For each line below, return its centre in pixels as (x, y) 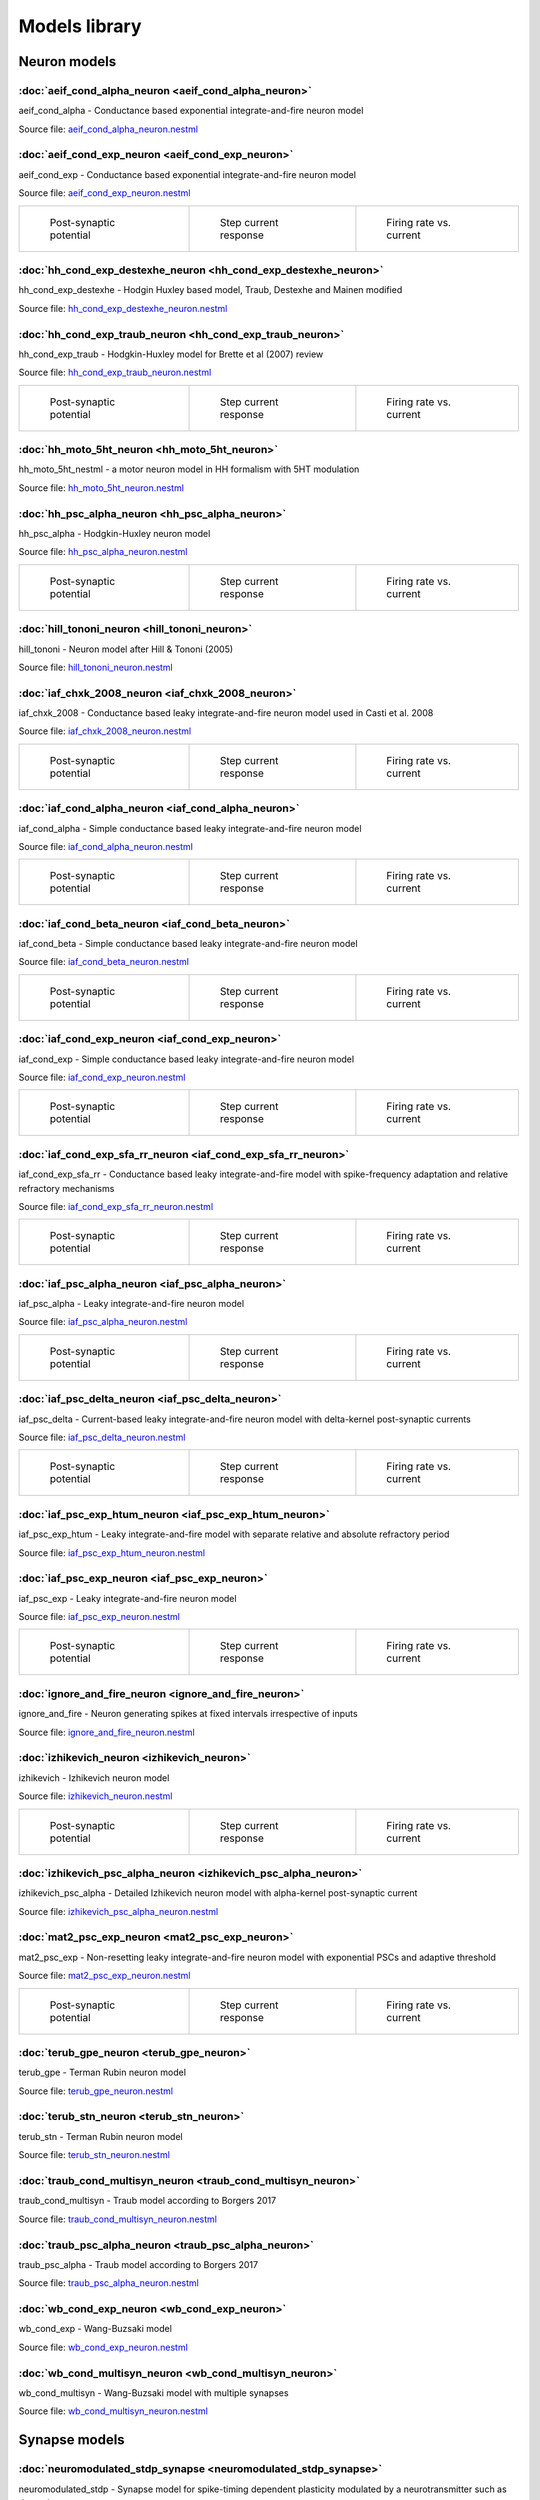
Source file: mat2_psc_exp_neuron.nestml (104, 1976)
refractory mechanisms (66, 1188)
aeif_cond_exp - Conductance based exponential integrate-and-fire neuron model (187, 174)
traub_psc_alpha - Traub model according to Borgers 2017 (138, 2264)
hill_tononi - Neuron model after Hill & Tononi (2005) (126, 649)
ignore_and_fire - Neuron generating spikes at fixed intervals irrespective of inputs (188, 1714)
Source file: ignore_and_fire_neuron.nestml (106, 1732)
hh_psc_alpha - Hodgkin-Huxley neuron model (114, 533)
